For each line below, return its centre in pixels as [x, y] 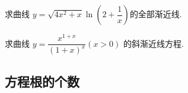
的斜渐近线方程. [154, 43]
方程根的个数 [42, 81]
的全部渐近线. [156, 14]
